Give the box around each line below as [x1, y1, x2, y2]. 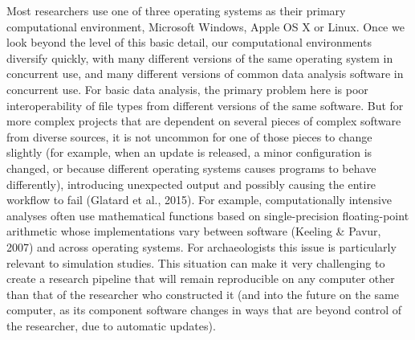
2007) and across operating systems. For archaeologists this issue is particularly [6, 238, 397, 255]
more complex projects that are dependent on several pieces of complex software [6, 113, 401, 129]
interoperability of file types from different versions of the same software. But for [6, 96, 404, 113]
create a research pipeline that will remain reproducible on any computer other [6, 270, 395, 287]
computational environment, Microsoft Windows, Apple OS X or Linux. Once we [6, 18, 405, 35]
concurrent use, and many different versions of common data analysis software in [6, 65, 404, 82]
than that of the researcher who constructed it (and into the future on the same [6, 285, 399, 302]
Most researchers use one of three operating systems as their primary [6, 2, 346, 18]
